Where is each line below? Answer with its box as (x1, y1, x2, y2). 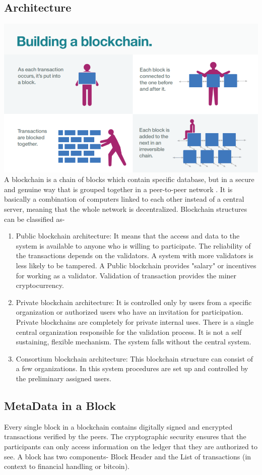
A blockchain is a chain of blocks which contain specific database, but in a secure (4, 174, 254, 185)
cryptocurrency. (16, 280, 64, 290)
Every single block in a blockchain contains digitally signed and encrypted (4, 421, 233, 432)
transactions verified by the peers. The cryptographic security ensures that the (4, 431, 246, 442)
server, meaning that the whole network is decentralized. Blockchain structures (4, 204, 247, 214)
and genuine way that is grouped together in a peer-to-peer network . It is (4, 184, 233, 194)
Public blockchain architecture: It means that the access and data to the (16, 230, 240, 241)
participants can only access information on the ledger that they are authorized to (4, 441, 257, 451)
